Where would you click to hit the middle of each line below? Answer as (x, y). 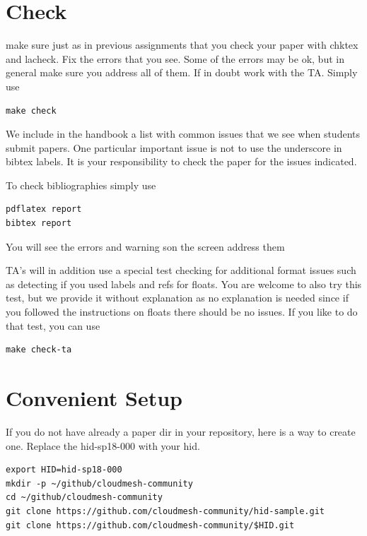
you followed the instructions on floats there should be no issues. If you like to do (182, 312)
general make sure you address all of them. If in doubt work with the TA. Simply (182, 72)
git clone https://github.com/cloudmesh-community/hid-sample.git (165, 511)
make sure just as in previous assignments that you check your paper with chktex (182, 45)
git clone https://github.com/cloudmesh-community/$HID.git (150, 525)
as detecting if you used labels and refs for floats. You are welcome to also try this (184, 284)
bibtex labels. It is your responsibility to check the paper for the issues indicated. (181, 161)
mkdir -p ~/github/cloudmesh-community (99, 483)
